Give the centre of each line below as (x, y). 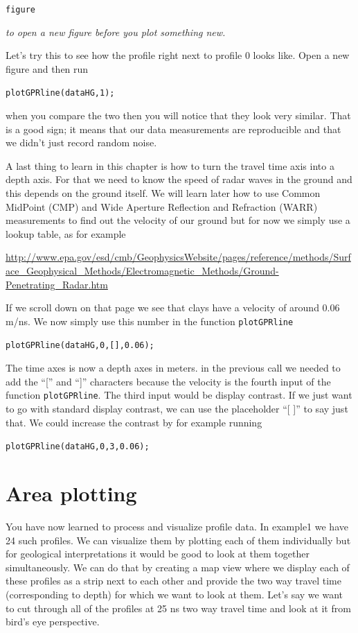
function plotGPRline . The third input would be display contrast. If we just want (179, 395)
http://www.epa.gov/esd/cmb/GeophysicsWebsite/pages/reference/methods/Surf (178, 257)
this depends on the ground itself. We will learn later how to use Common (163, 193)
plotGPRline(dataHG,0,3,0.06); (78, 447)
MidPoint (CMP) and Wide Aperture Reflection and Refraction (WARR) (162, 206)
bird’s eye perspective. (53, 622)
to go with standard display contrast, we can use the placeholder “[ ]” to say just (177, 408)
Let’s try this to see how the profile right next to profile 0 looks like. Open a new (178, 55)
